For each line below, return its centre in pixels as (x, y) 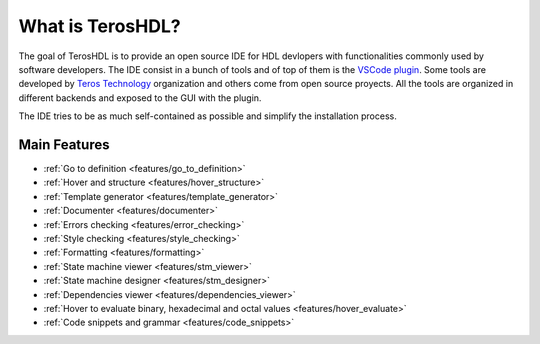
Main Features (64, 144)
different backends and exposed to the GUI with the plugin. (140, 97)
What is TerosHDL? (99, 26)
